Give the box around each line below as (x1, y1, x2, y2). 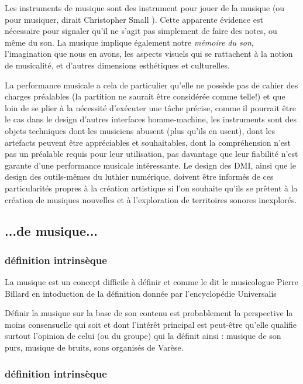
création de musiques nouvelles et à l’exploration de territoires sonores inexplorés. (5, 193, 297, 205)
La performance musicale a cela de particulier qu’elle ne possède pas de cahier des (5, 78, 298, 91)
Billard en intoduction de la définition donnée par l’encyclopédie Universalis (5, 287, 277, 299)
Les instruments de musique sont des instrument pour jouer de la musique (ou (5, 2, 285, 13)
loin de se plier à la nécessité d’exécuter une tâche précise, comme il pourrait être (5, 101, 296, 114)
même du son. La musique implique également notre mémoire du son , (5, 36, 254, 48)
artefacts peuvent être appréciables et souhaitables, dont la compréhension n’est (5, 136, 291, 148)
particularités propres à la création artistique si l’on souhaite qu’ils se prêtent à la (5, 181, 298, 194)
